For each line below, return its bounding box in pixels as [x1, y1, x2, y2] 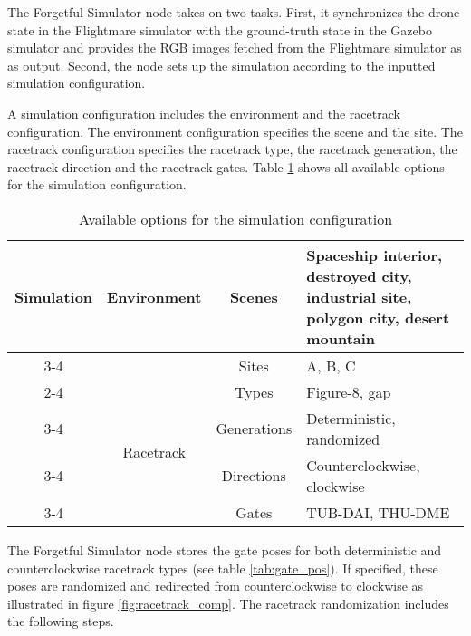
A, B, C [306, 354, 356, 376]
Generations [216, 418, 293, 439]
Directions [221, 465, 286, 487]
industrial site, [306, 285, 412, 307]
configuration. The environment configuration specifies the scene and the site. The [7, 121, 463, 140]
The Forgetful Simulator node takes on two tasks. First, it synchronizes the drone [7, 3, 460, 21]
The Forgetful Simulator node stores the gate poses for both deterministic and [7, 540, 442, 559]
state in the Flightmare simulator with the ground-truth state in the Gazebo [7, 20, 432, 39]
